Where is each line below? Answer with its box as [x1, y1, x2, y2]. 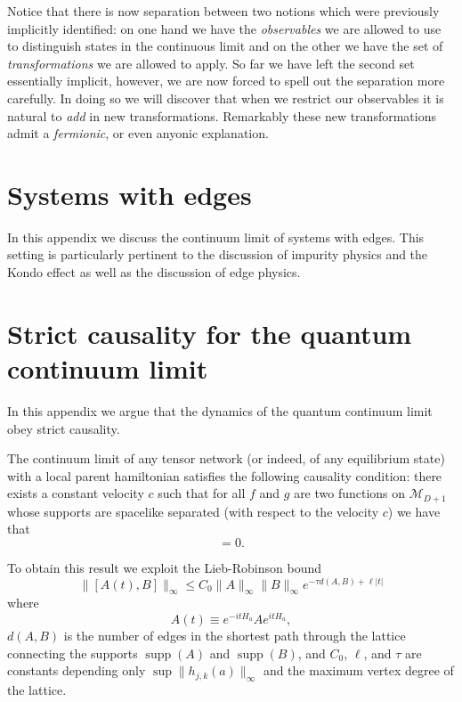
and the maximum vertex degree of [263, 661, 454, 680]
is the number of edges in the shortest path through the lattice [63, 626, 406, 645]
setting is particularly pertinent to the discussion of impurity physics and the [7, 245, 428, 264]
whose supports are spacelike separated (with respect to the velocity [7, 502, 379, 520]
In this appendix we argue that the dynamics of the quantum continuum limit [7, 401, 433, 420]
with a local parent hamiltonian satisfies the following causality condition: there [7, 466, 442, 485]
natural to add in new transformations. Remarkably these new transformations [7, 106, 436, 125]
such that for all [158, 484, 246, 502]
